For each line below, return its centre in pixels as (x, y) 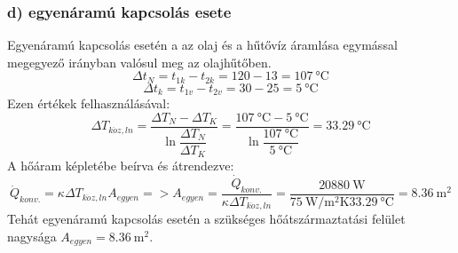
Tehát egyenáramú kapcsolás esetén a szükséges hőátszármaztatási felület (206, 219)
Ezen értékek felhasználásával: (89, 103)
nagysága (32, 237)
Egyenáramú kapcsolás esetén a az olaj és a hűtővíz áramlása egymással (202, 45)
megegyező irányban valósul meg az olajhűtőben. (139, 62)
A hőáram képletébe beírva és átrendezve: (121, 166)
